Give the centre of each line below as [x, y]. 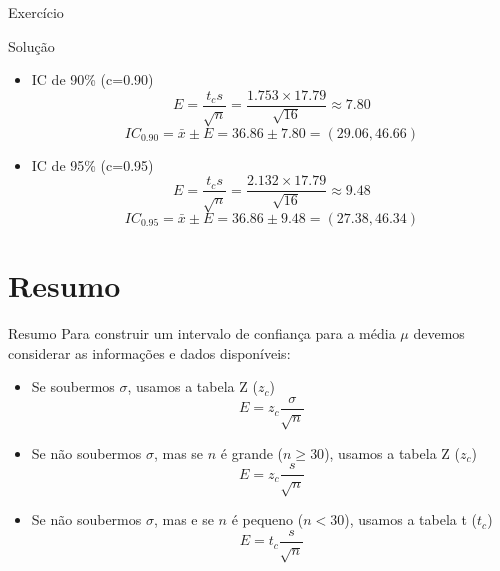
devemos [439, 333]
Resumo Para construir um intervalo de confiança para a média [202, 333]
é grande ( [252, 452]
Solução [31, 45]
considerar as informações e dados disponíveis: [149, 352]
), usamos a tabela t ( [411, 519]
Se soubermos [73, 386]
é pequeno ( [267, 519]
